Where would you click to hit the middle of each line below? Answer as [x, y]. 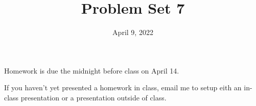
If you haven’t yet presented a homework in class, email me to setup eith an [123, 87]
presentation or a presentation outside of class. [94, 97]
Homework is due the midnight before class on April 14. [92, 70]
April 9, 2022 [133, 32]
